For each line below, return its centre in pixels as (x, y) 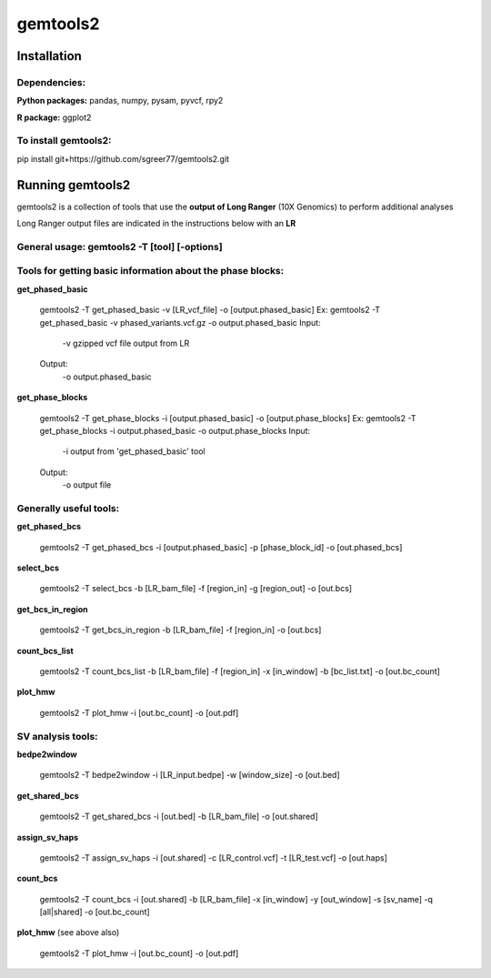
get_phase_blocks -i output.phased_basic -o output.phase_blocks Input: (175, 430)
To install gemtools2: (64, 141)
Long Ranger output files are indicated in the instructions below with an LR (156, 224)
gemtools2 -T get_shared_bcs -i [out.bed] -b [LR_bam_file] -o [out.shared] (179, 817)
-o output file (87, 485)
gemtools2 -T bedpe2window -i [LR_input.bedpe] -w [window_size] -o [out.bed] (190, 775)
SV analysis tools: (58, 736)
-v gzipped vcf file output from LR (126, 343)
